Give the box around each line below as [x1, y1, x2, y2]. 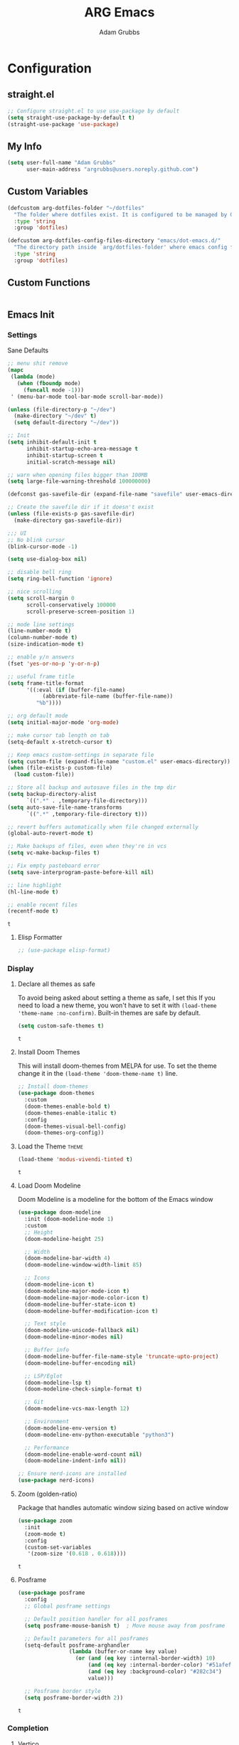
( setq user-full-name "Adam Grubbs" [7, 159, 116, 167]
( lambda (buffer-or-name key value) [68, 1648, 178, 1655]
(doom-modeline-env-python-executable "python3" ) [24, 1431, 174, 1438]
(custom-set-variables [24, 1544, 92, 1551]
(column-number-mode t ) [7, 634, 78, 641]
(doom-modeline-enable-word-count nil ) [24, 1450, 143, 1458]
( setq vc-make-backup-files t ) [7, 849, 100, 856]
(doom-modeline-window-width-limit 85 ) [24, 1262, 143, 1269]
